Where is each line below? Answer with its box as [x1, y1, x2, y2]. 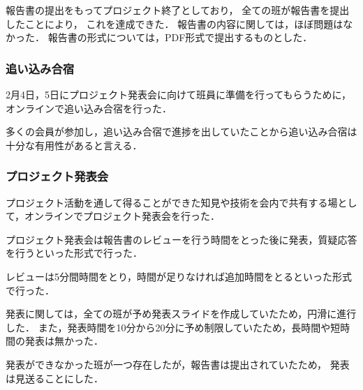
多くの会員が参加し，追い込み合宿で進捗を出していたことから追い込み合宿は [6, 124, 357, 139]
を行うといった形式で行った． [6, 246, 142, 260]
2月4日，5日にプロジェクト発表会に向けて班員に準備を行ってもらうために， [6, 87, 351, 101]
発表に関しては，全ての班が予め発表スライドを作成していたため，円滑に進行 [6, 306, 357, 321]
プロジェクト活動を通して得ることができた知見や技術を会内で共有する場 [6, 195, 338, 209]
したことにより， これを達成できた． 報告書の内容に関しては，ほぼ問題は [6, 16, 343, 31]
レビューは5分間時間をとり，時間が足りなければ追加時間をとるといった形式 [6, 269, 353, 283]
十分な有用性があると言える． [6, 137, 142, 152]
